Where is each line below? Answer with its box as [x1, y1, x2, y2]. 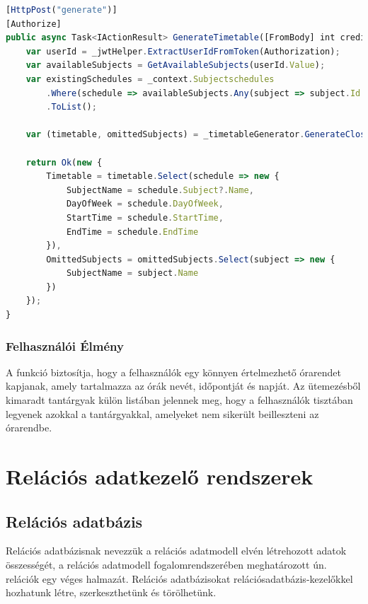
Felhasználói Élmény [6, 337, 124, 354]
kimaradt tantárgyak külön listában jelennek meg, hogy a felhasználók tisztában [6, 393, 353, 407]
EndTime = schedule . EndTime [66, 226, 199, 237]
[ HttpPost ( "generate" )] [6, 5, 117, 15]
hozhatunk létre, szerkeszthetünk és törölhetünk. [6, 585, 217, 600]
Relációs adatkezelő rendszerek [6, 462, 314, 491]
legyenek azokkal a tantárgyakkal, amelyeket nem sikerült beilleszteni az [6, 406, 319, 421]
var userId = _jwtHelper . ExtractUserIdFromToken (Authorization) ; [25, 46, 340, 57]
